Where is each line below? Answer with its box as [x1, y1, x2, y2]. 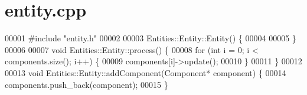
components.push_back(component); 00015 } [5, 78, 168, 90]
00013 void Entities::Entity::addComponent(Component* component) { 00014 [5, 66, 286, 78]
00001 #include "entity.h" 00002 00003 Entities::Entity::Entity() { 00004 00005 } [5, 32, 296, 44]
